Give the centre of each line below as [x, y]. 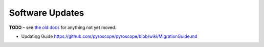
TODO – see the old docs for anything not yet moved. [63, 27]
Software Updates [46, 13]
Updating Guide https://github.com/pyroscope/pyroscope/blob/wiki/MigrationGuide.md [109, 36]
